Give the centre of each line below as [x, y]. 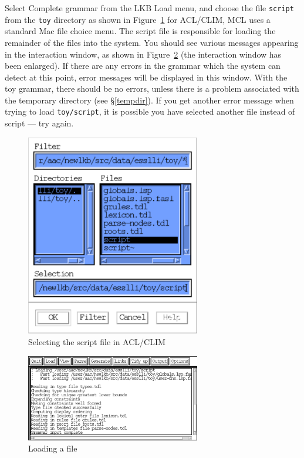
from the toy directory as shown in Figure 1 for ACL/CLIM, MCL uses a [138, 19]
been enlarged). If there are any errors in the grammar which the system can [143, 66]
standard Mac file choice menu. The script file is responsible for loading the [140, 31]
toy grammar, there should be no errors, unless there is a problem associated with [152, 88]
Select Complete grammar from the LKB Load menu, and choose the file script [149, 8]
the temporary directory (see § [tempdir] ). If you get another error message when [149, 100]
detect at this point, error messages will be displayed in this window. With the [146, 77]
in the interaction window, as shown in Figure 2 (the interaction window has [143, 54]
